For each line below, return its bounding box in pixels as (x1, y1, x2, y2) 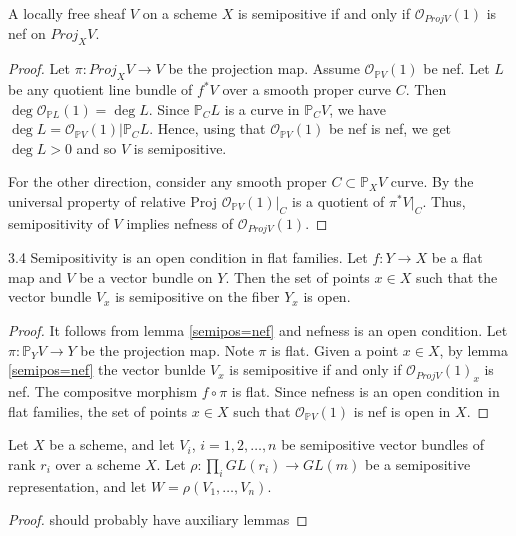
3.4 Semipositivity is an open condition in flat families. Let (8, 247, 368, 268)
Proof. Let (8, 58, 70, 79)
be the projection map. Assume (168, 58, 360, 79)
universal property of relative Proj (8, 191, 217, 212)
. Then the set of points (225, 266, 370, 287)
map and (8, 266, 62, 287)
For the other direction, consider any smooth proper (8, 171, 327, 192)
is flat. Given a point (271, 339, 399, 360)
